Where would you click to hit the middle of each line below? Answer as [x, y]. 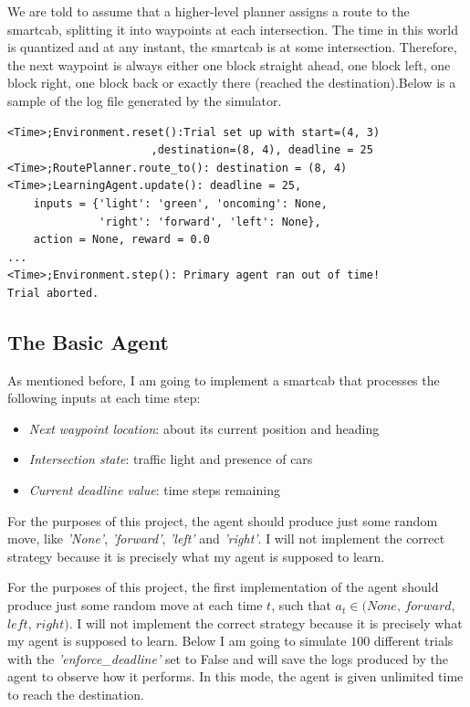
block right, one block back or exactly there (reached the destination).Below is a [232, 83]
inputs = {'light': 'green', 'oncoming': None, [180, 203]
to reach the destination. [76, 695]
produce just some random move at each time [135, 605]
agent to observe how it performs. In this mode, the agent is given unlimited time [235, 676]
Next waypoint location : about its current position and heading [204, 428]
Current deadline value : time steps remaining [154, 490]
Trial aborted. [53, 293]
